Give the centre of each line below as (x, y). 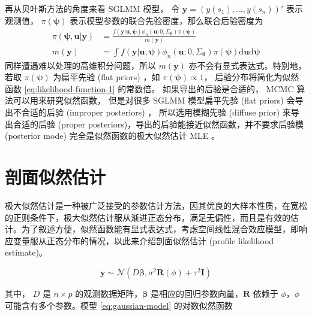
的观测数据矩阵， (109, 293)
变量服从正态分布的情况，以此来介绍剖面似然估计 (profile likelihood (143, 240)
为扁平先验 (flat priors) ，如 (106, 77)
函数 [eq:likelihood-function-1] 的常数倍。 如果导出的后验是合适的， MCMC (149, 88)
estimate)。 (26, 252)
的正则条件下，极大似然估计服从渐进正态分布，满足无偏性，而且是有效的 (148, 217)
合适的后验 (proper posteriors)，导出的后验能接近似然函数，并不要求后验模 (158, 124)
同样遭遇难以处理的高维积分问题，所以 (80, 65)
